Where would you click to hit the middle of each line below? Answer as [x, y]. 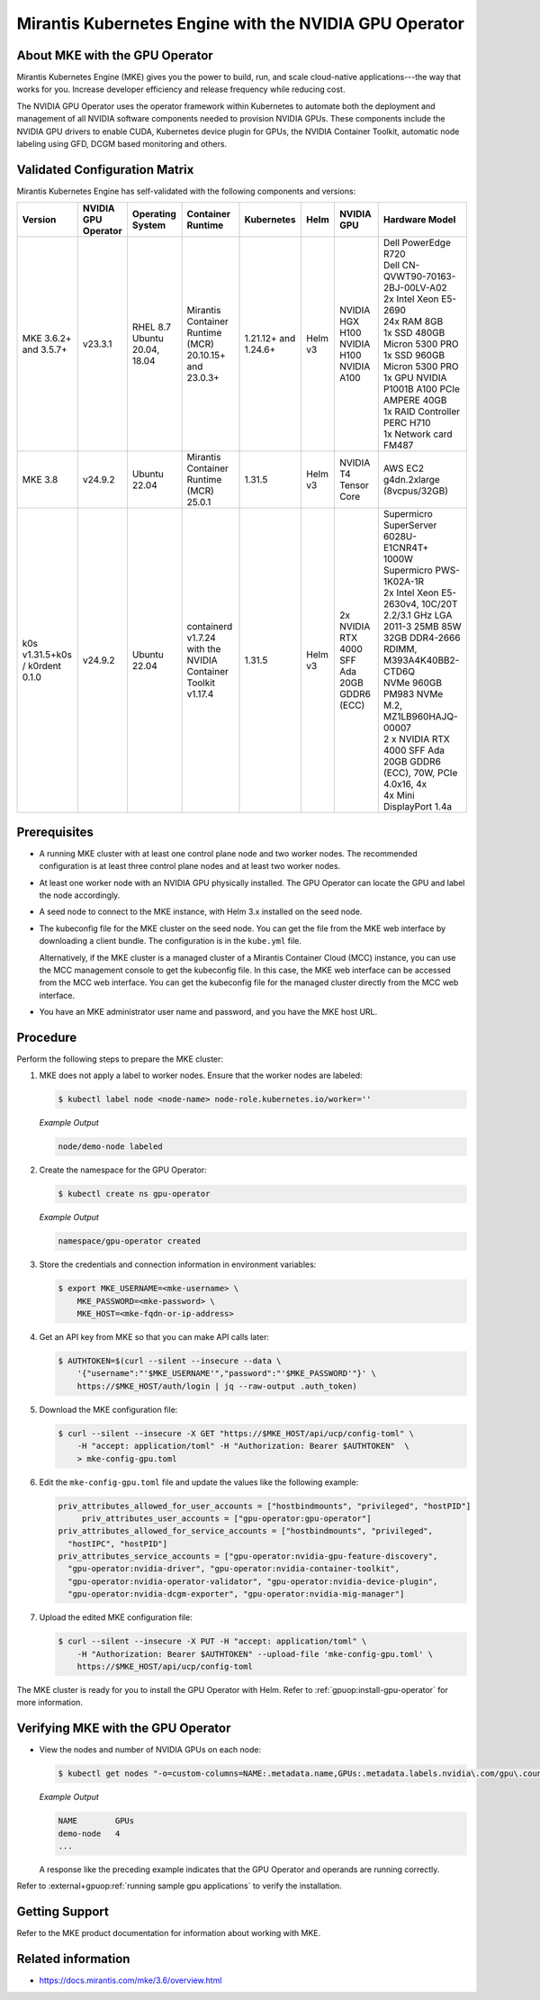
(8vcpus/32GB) [416, 491]
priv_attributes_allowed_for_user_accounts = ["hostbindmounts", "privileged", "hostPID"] [265, 1506]
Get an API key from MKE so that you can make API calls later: [154, 1337]
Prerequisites [55, 832]
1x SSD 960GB [414, 356]
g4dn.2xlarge [411, 480]
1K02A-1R [404, 582]
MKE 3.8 [40, 480]
